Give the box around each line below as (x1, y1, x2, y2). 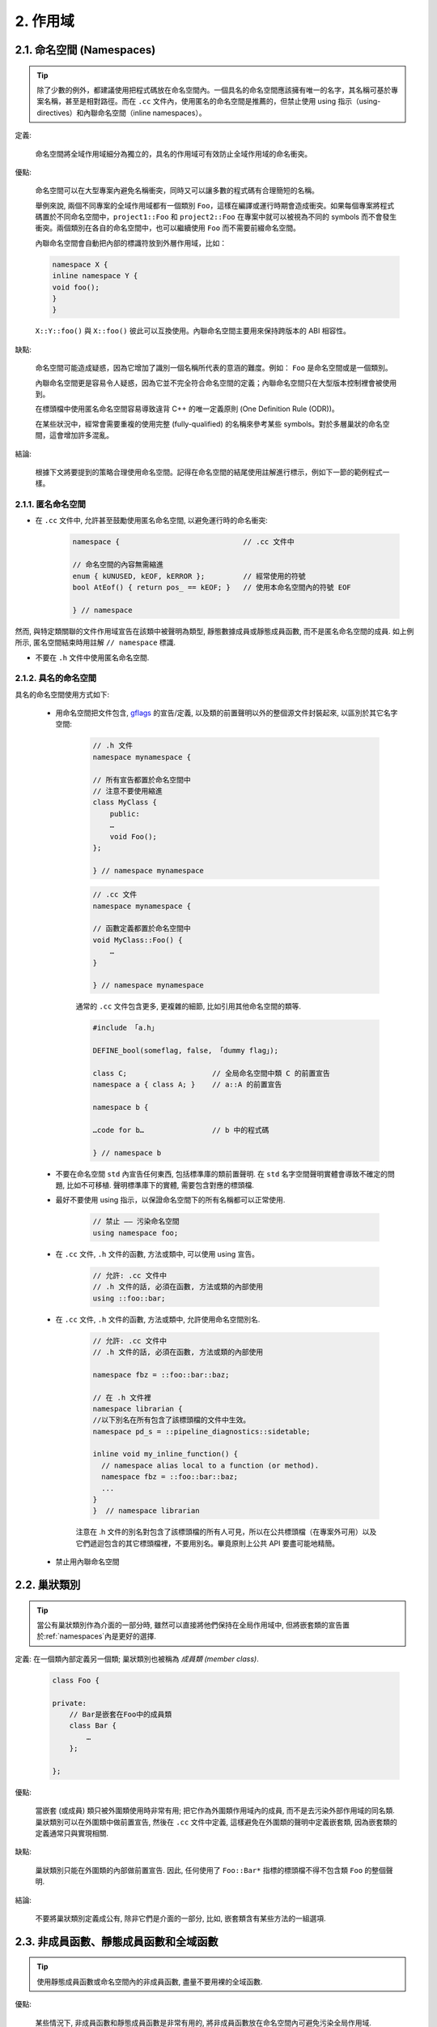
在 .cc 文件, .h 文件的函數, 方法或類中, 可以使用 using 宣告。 (55, 1249, 259, 1258)
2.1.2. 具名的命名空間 (15, 673, 97, 684)
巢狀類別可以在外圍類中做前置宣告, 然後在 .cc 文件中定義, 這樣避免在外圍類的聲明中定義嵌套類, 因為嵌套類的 (35, 1817, 398, 1827)
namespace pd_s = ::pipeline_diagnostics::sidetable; (92, 1427, 311, 1436)
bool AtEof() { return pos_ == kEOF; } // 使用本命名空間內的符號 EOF (72, 582, 351, 592)
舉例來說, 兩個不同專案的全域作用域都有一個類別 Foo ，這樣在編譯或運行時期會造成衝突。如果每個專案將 (35, 200, 380, 210)
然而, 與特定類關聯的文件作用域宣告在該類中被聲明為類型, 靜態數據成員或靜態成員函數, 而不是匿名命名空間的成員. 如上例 (15, 626, 414, 636)
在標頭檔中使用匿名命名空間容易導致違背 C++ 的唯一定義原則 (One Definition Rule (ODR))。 (35, 404, 339, 414)
